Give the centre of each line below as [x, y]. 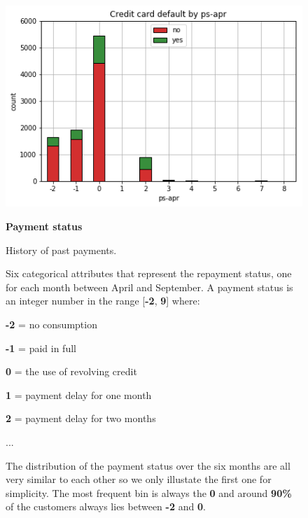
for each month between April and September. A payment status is [149, 287]
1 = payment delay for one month [79, 394]
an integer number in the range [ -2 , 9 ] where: [103, 301]
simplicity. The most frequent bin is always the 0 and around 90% [149, 492]
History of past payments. [61, 250]
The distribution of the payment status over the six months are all [148, 465]
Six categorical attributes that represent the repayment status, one [149, 273]
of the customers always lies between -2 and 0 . [106, 506]
